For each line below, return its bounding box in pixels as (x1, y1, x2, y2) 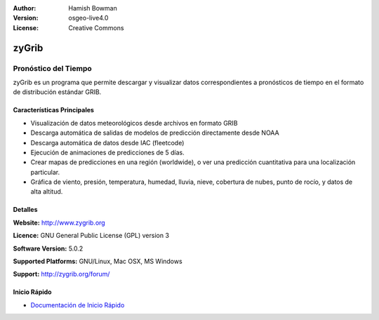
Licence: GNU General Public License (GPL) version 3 (13, 232, 170, 240)
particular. (30, 168, 60, 176)
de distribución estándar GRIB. (13, 88, 102, 96)
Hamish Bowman (68, 4, 117, 12)
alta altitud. (30, 187, 63, 196)
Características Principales (13, 106, 95, 114)
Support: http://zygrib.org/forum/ (13, 270, 110, 279)
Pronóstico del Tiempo (13, 63, 92, 73)
